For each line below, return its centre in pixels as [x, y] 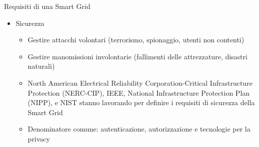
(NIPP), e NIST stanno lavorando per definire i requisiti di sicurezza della [141, 102]
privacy [39, 138]
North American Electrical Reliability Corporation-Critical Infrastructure [140, 82]
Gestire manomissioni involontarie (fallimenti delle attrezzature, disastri [137, 56]
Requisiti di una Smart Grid [47, 6]
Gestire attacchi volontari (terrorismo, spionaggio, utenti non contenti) [136, 40]
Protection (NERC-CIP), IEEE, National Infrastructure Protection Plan [139, 92]
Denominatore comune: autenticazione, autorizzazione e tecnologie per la [139, 129]
